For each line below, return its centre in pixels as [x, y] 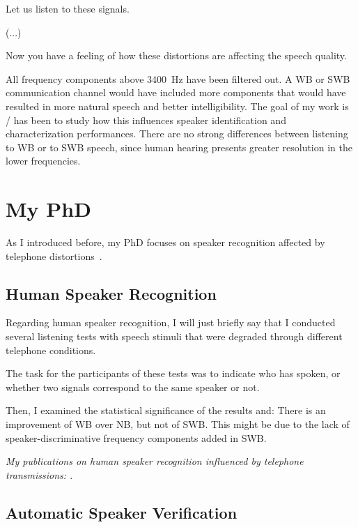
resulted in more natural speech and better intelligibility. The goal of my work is [177, 106]
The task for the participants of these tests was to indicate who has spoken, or [173, 373]
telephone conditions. [51, 350]
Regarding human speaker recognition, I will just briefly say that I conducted [171, 322]
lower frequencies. [43, 161]
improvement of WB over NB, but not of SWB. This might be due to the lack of [178, 424]
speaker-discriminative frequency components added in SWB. [136, 437]
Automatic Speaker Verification [122, 512]
